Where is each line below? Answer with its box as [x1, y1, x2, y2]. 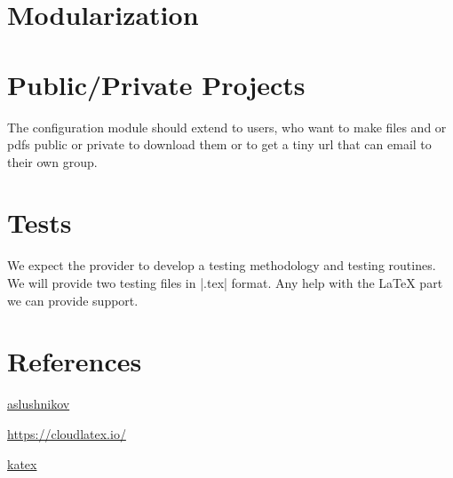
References [7, 343, 142, 379]
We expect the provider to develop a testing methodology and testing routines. [7, 256, 436, 275]
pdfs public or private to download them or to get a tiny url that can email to [7, 135, 432, 154]
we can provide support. [7, 291, 139, 309]
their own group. [7, 152, 98, 171]
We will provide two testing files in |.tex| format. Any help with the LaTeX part [7, 274, 443, 291]
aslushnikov [7, 394, 70, 413]
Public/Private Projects [7, 66, 306, 102]
